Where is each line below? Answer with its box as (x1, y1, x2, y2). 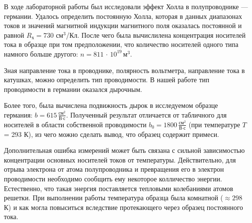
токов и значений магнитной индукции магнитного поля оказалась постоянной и (4, 20, 242, 30)
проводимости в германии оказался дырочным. (4, 84, 142, 94)
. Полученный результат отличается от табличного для (66, 109, 227, 119)
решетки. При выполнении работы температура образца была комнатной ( (4, 193, 223, 203)
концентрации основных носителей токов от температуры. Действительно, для (4, 154, 236, 164)
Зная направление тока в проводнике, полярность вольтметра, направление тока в (4, 65, 245, 75)
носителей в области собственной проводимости (4, 119, 147, 129)
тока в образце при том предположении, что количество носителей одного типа (4, 39, 239, 49)
